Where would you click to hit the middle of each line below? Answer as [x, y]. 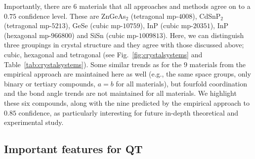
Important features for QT [73, 149]
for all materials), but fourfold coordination [181, 83]
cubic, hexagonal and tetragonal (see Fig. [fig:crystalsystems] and [103, 54]
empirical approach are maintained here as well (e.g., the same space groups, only [127, 74]
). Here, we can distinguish [203, 35]
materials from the [217, 64]
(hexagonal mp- [28, 35]
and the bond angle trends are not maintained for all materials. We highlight [120, 93]
